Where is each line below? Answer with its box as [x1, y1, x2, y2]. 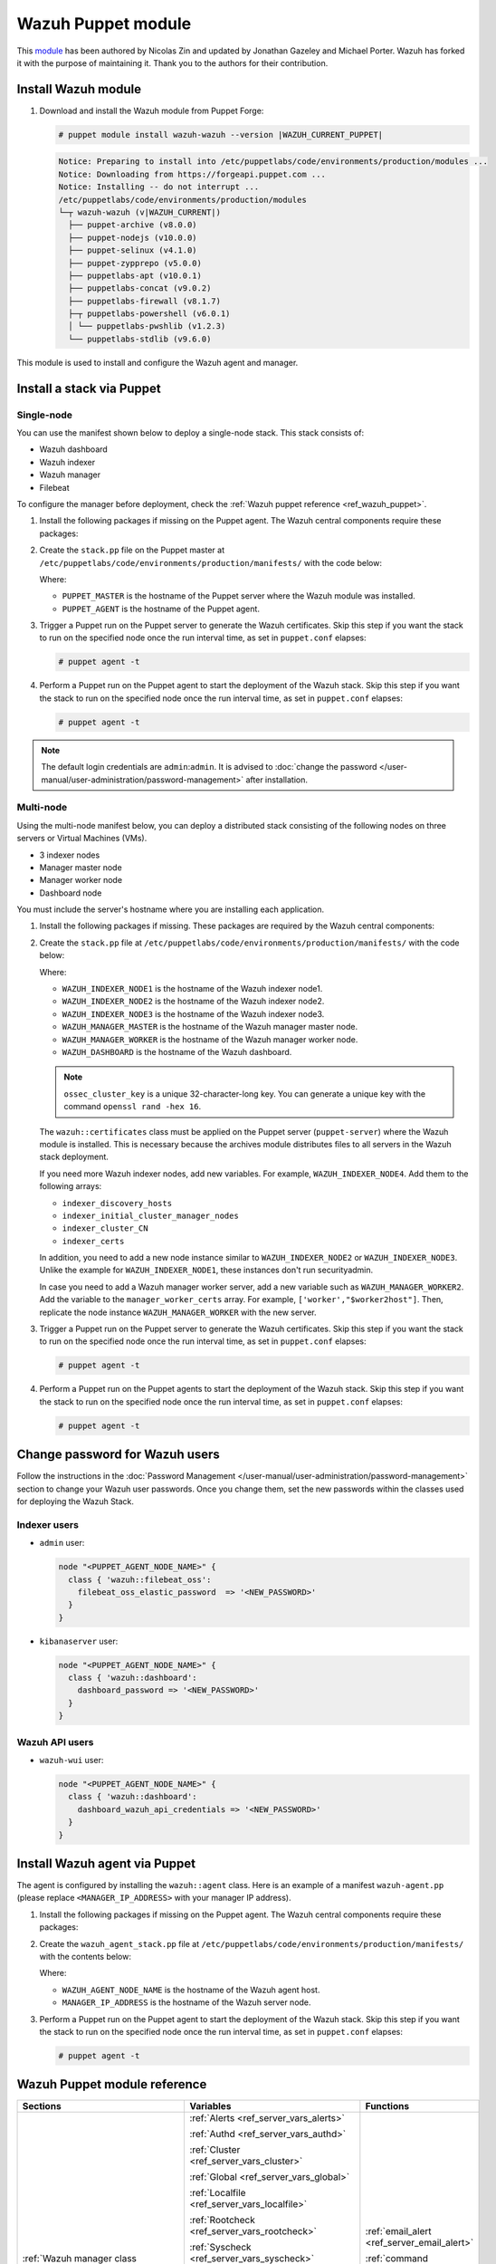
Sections [22, 2100, 62, 2113]
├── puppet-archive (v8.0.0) [68, 220, 198, 230]
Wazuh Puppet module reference [16, 2077, 207, 2092]
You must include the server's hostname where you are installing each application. [16, 904, 325, 915]
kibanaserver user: [39, 1636, 119, 1646]
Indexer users [16, 1518, 79, 1530]
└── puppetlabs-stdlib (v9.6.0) [68, 333, 212, 344]
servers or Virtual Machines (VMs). [16, 833, 148, 844]
